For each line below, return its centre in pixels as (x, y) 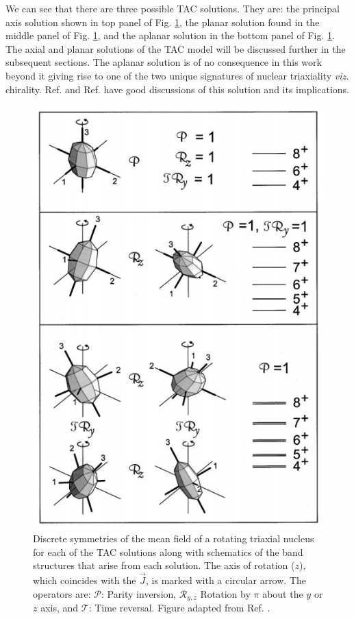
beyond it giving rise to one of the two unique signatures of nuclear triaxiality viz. (177, 75)
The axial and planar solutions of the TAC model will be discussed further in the (176, 48)
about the (283, 593)
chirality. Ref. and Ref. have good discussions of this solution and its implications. (177, 89)
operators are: (62, 593)
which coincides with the (85, 580)
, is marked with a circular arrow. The (226, 580)
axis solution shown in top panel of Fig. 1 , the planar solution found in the (163, 22)
